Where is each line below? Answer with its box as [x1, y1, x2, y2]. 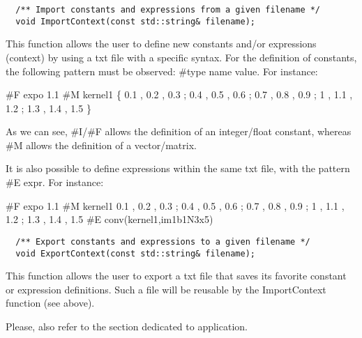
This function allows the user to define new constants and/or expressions [6, 36, 317, 51]
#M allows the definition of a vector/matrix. [6, 137, 197, 152]
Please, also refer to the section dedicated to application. [6, 318, 248, 333]
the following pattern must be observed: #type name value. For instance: [6, 63, 318, 78]
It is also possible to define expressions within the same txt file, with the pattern [6, 161, 350, 176]
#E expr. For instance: [6, 175, 104, 190]
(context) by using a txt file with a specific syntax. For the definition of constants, [6, 49, 357, 64]
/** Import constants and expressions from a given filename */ [15, 5, 321, 15]
